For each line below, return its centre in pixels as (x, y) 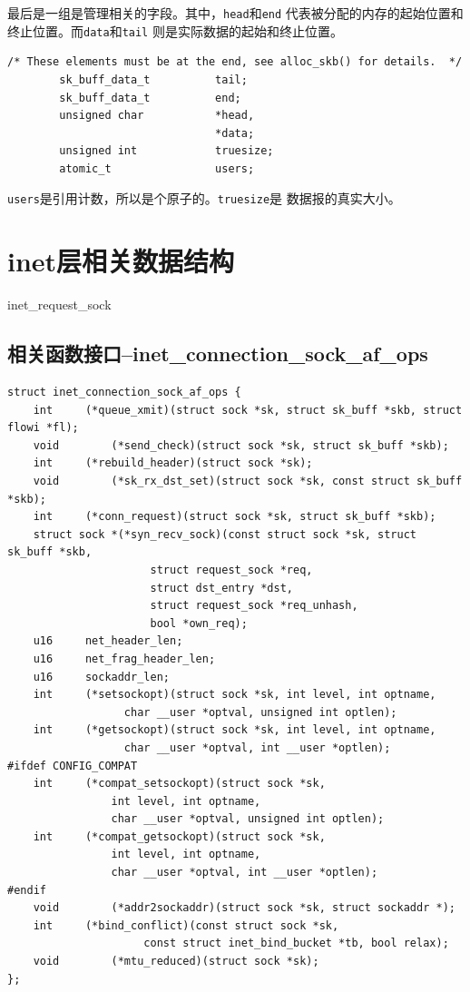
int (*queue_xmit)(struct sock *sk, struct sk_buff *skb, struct (248, 410)
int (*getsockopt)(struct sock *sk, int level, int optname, (235, 730)
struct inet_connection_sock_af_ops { (124, 393)
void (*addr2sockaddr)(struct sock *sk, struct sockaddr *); (244, 908)
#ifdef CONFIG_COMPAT (73, 766)
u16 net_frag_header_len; (124, 658)
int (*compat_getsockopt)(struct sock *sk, (179, 836)
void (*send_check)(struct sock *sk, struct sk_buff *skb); (241, 445)
